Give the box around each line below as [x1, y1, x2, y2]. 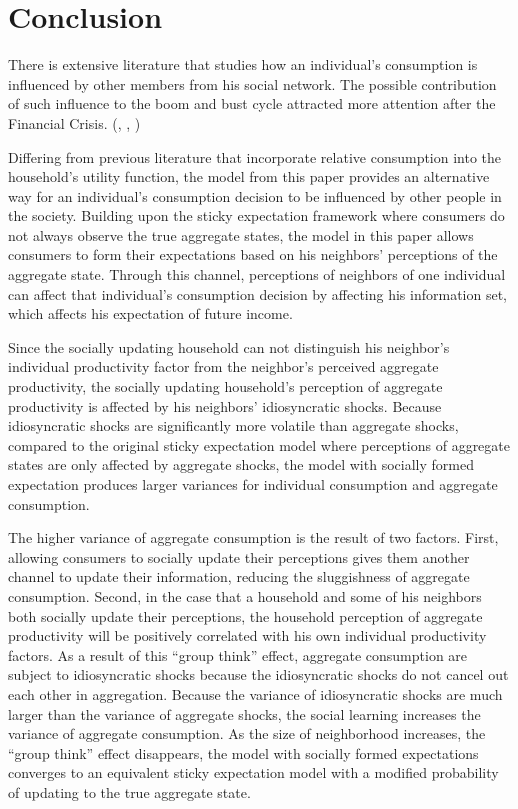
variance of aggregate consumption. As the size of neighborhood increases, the [8, 723, 486, 744]
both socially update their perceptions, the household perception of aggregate [8, 605, 483, 626]
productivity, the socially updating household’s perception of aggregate [8, 376, 443, 397]
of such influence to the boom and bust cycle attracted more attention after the [8, 93, 496, 114]
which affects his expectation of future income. [8, 303, 293, 324]
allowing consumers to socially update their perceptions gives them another [8, 546, 470, 567]
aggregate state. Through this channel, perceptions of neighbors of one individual [8, 264, 506, 285]
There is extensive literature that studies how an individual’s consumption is [8, 54, 478, 75]
